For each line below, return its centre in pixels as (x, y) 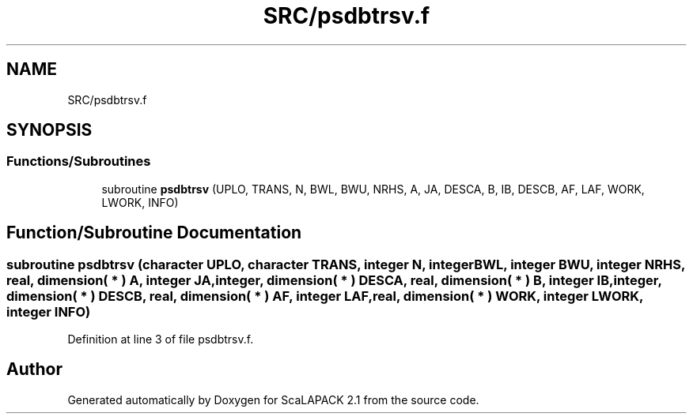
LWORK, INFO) (140, 202)
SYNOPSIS (49, 130)
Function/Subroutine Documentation (154, 233)
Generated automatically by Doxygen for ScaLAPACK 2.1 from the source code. (273, 399)
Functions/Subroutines (79, 161)
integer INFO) (49, 311)
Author (34, 369)
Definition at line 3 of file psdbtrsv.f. (161, 339)
